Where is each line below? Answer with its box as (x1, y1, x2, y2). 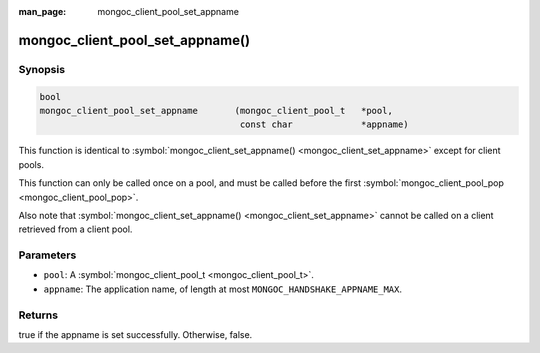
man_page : (18, 6, 67, 17)
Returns (18, 308, 59, 322)
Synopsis (18, 62, 65, 76)
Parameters (18, 248, 77, 262)
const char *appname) (239, 119, 409, 130)
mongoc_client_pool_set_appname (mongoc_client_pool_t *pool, (39, 105, 394, 116)
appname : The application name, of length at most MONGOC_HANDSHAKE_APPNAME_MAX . (43, 283, 403, 295)
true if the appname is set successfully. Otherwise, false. (18, 328, 253, 340)
